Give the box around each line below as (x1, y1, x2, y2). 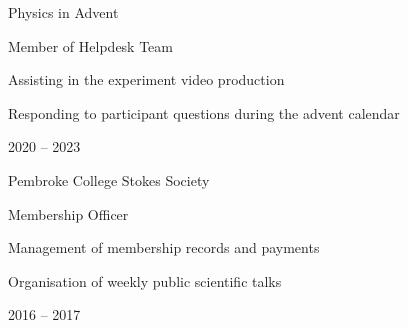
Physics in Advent (8, 2, 119, 22)
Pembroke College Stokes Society (8, 169, 210, 190)
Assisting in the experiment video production (8, 69, 285, 90)
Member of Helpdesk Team (8, 35, 173, 56)
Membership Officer (8, 203, 129, 224)
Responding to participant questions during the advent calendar (8, 102, 400, 123)
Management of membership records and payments (8, 237, 320, 258)
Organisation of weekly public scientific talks (8, 270, 282, 291)
